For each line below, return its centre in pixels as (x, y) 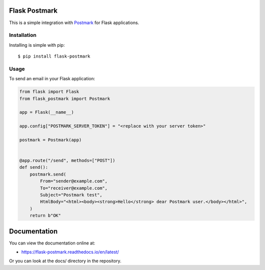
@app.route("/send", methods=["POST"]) (67, 161)
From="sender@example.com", (74, 181)
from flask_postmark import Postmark (65, 99)
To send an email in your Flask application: (52, 79)
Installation (23, 35)
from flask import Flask (49, 92)
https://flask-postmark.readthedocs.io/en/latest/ (70, 252)
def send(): (34, 167)
